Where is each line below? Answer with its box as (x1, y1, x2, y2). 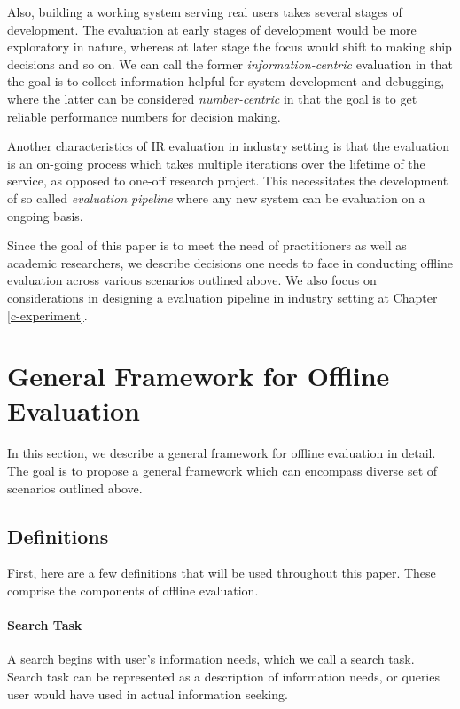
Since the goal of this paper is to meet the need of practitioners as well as (7, 236, 407, 255)
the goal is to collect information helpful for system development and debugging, (7, 72, 445, 91)
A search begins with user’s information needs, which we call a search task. (7, 650, 415, 668)
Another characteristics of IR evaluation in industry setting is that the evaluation (7, 137, 449, 155)
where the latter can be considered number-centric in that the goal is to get (7, 89, 417, 107)
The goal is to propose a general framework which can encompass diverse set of (7, 461, 438, 479)
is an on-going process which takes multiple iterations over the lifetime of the (7, 154, 425, 172)
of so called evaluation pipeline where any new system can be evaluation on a (7, 188, 425, 207)
